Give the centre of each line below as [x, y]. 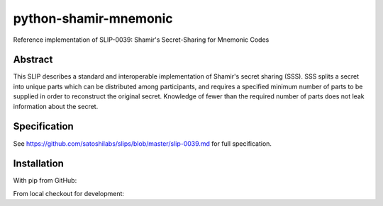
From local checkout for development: [68, 193]
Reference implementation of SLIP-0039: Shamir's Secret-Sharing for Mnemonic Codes [141, 40]
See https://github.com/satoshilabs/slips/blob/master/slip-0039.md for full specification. [143, 143]
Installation [38, 164]
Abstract [33, 60]
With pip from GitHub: [45, 181]
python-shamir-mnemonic [93, 18]
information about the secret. [56, 106]
